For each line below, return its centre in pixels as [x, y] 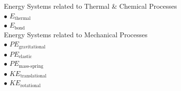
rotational [30, 85]
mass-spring [31, 66]
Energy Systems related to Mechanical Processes [76, 34]
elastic [25, 57]
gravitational [32, 47]
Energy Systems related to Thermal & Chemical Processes [90, 6]
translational [33, 76]
